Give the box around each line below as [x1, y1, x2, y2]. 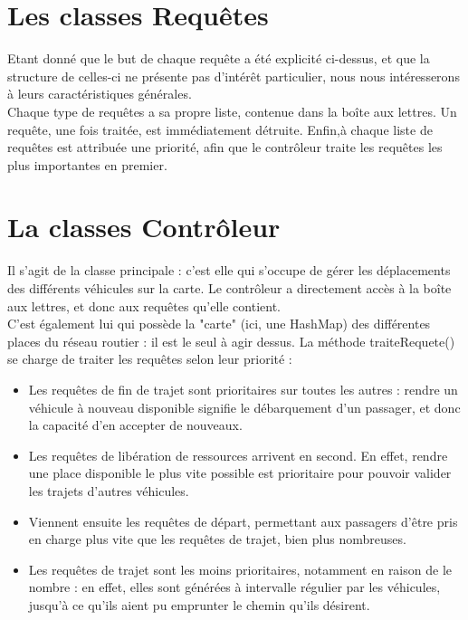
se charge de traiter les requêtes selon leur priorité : [7, 349, 292, 368]
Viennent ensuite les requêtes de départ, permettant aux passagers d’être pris [28, 511, 458, 530]
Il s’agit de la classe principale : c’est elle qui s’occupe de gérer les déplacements [7, 261, 451, 280]
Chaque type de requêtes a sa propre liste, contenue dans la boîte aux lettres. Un [7, 101, 457, 120]
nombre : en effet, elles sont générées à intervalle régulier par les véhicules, [28, 577, 441, 596]
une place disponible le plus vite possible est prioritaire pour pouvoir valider [28, 463, 452, 482]
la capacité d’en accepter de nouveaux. [28, 415, 243, 434]
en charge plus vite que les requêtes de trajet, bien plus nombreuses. [28, 529, 406, 548]
